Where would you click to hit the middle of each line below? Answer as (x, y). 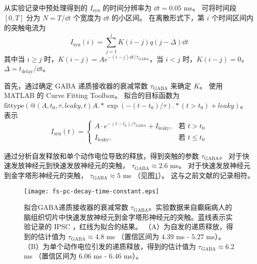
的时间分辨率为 (127, 7)
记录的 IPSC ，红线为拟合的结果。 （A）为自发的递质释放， (128, 226)
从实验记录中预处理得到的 (46, 7)
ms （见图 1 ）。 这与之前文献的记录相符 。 (189, 175)
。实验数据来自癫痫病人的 (190, 207)
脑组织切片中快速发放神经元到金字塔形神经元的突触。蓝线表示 (125, 217)
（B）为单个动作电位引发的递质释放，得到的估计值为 (110, 246)
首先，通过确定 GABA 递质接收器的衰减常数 (76, 85)
